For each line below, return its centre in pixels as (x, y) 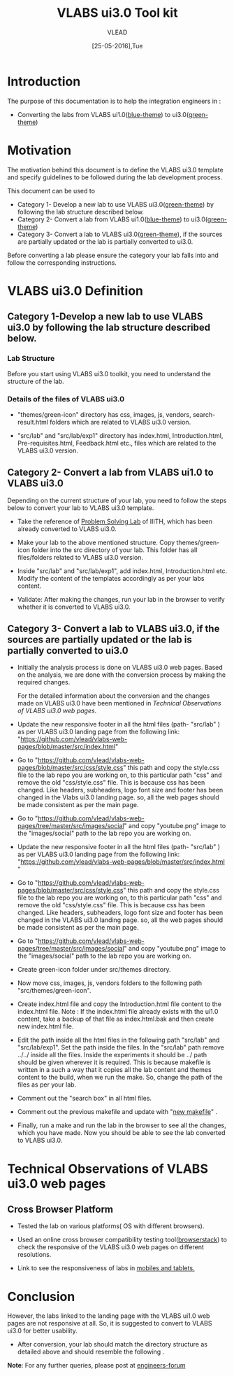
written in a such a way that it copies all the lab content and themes (114, 1070)
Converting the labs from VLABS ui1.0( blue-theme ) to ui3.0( (103, 114)
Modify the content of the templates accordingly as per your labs (111, 578)
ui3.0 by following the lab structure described (109, 328)
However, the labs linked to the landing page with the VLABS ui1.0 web (109, 1316)
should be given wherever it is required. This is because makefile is (114, 1062)
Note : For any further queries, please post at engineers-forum (97, 1365)
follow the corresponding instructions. (62, 262)
